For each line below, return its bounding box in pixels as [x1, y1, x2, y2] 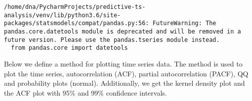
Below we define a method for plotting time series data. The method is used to [4, 58, 243, 68]
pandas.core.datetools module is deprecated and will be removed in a [4, 28, 241, 35]
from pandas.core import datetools [11, 44, 128, 52]
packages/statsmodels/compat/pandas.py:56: [4, 20, 149, 27]
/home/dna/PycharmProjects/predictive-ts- [4, 3, 146, 10]
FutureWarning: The [152, 20, 216, 27]
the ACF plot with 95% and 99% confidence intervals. [4, 87, 167, 98]
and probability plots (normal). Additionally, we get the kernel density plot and [4, 78, 245, 88]
